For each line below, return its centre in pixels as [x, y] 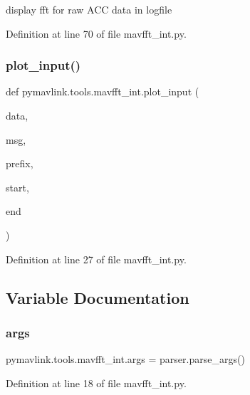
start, [17, 187]
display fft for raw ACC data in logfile [89, 9]
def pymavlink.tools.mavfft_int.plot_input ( [103, 91]
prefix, [20, 163]
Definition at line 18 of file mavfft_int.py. [96, 383]
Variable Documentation [98, 297]
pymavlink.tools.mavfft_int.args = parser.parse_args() [125, 359]
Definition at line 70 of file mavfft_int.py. [96, 33]
